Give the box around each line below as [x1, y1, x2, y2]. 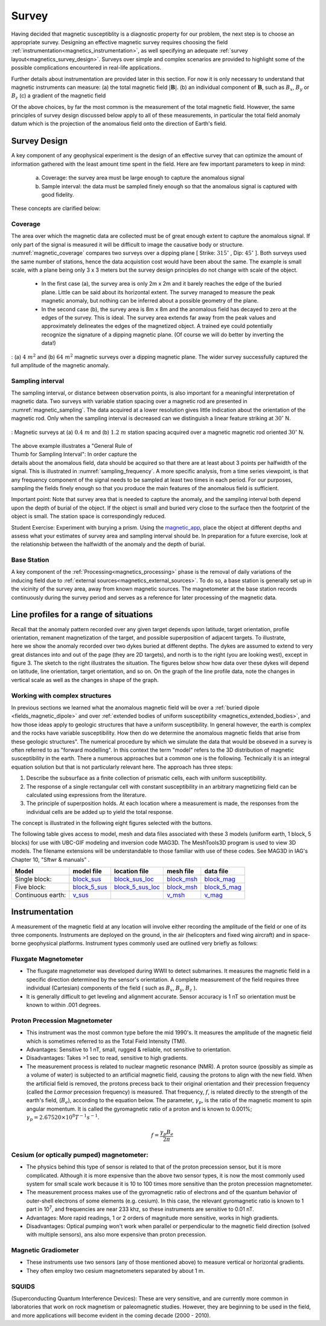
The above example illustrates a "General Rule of [11, 442, 133, 450]
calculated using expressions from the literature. [26, 791, 147, 798]
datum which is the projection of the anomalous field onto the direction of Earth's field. [11, 120, 227, 127]
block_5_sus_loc [113, 883, 160, 891]
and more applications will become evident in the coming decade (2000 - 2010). [11, 1311, 211, 1319]
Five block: [14, 883, 46, 891]
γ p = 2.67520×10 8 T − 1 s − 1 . [26, 1113, 100, 1122]
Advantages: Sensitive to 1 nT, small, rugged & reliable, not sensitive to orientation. [26, 1046, 232, 1053]
